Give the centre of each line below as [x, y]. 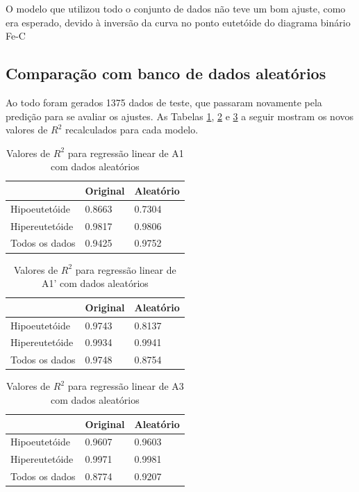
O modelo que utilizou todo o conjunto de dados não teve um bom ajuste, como [176, 8]
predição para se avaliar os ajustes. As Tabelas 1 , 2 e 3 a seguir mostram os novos [180, 116]
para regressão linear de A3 [126, 386]
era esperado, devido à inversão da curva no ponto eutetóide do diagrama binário [178, 22]
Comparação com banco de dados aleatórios [166, 73]
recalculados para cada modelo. [132, 130]
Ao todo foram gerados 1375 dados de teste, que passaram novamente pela [164, 102]
